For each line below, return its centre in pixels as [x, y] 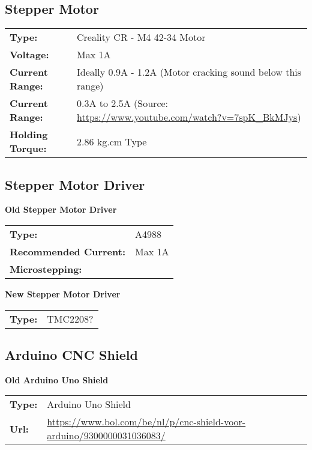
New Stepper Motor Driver [63, 294]
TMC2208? [70, 318]
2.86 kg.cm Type [112, 141]
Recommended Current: [68, 251]
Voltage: [29, 55]
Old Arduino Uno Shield [57, 379]
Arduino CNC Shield [71, 354]
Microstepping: [46, 269]
